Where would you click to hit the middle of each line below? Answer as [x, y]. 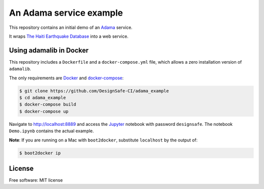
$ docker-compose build [48, 105]
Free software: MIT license [36, 180]
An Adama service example [66, 13]
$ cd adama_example [43, 98]
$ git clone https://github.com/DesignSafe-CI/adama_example [94, 91]
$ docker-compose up [44, 111]
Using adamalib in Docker [49, 50]
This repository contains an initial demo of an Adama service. [71, 27]
